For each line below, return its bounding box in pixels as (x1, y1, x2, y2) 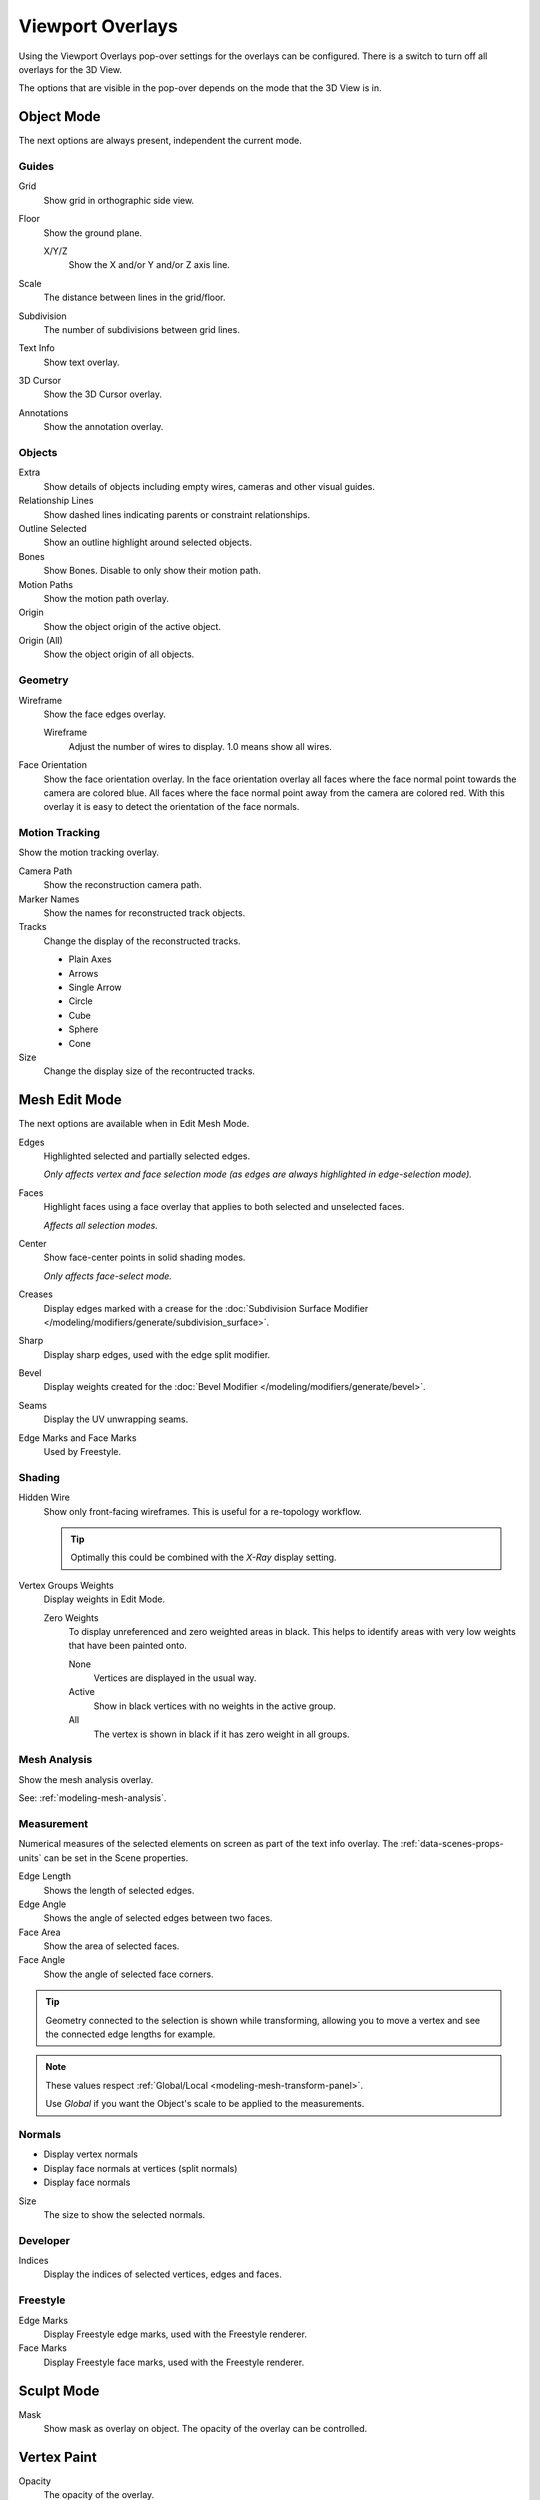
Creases (18, 1288, 54, 1300)
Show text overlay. (43, 356, 120, 368)
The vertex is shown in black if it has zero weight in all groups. (93, 1728, 350, 1740)
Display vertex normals (43, 2148, 139, 2160)
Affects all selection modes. (43, 1219, 159, 1231)
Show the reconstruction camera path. (43, 879, 202, 891)
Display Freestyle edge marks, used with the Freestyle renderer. (43, 2328, 307, 2340)
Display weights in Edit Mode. (43, 1593, 166, 1605)
